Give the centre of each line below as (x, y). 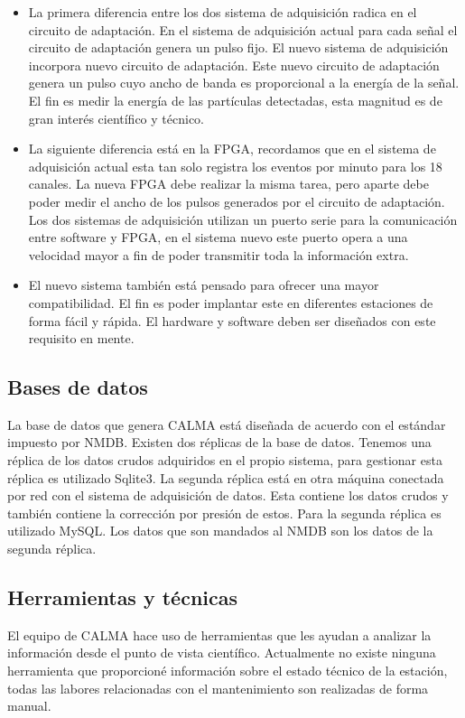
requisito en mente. (81, 338)
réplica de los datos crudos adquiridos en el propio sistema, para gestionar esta (225, 460)
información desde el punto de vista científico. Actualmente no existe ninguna (222, 653)
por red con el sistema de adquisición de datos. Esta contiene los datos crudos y (228, 495)
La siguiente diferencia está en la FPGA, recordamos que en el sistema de (232, 149)
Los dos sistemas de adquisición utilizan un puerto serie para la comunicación (243, 219)
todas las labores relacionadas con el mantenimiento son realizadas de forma (218, 688)
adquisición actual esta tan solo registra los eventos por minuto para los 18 (235, 166)
